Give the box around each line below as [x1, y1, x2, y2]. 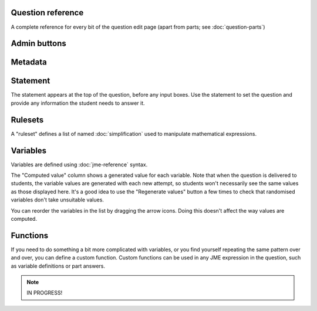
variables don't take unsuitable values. [11, 196, 104, 203]
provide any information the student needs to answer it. [11, 100, 145, 107]
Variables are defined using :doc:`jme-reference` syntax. [11, 161, 148, 168]
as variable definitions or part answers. [11, 262, 106, 269]
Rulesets [11, 115, 44, 125]
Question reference [11, 8, 84, 18]
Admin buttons [11, 39, 67, 49]
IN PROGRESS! [26, 289, 63, 296]
